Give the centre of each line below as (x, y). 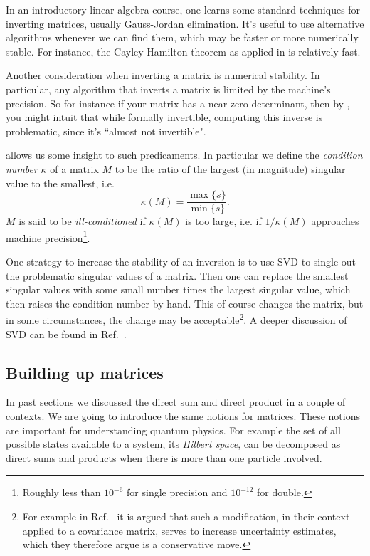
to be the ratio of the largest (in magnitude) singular (230, 168)
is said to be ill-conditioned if (82, 221)
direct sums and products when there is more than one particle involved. (164, 457)
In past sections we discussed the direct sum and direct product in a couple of (176, 402)
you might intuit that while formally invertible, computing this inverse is (164, 117)
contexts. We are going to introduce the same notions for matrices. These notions (183, 416)
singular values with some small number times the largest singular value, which (178, 289)
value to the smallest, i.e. (60, 183)
